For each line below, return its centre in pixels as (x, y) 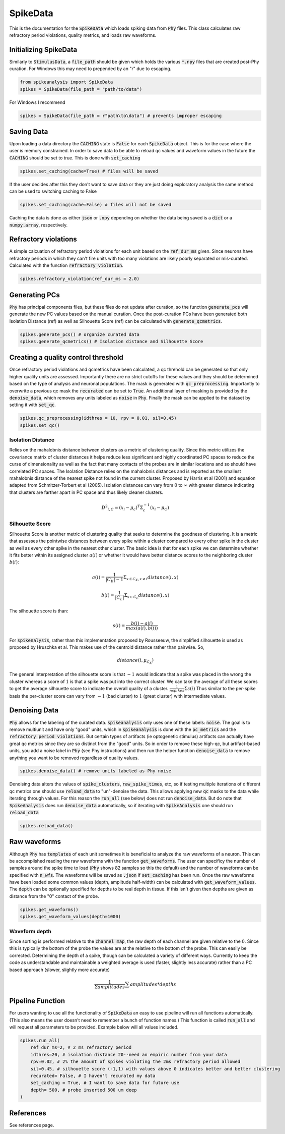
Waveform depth (30, 931)
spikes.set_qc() (40, 425)
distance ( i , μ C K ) (135, 661)
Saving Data (29, 131)
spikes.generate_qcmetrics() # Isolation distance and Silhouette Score (112, 341)
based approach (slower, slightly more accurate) (60, 970)
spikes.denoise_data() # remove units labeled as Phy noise (96, 771)
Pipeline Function (37, 1001)
